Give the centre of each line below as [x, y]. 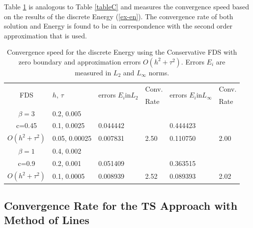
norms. [159, 72]
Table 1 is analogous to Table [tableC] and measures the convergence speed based [127, 6]
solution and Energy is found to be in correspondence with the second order [118, 26]
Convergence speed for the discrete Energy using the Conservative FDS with [122, 52]
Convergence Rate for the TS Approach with [121, 206]
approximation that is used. [45, 35]
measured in [93, 72]
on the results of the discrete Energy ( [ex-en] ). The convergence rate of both [119, 16]
